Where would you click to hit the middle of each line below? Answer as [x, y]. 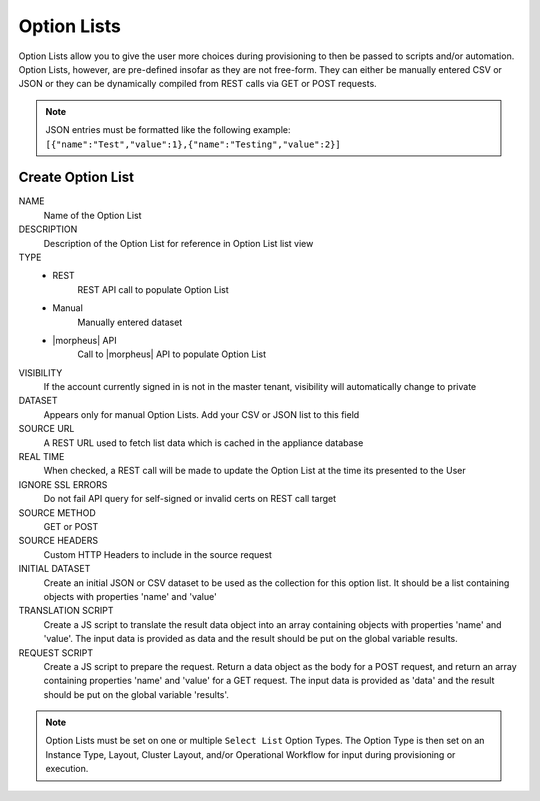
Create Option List [76, 177]
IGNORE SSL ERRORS [63, 484]
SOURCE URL [46, 429]
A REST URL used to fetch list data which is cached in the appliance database [203, 442]
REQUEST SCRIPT [56, 652]
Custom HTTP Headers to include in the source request [157, 554]
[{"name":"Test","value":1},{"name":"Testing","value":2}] [193, 144]
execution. [67, 769]
